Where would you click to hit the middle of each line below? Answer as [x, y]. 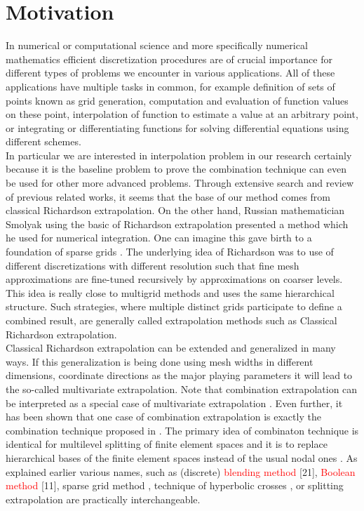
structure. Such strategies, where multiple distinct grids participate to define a [174, 306]
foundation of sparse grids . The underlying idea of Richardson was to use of [170, 252]
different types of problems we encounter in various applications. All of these [170, 73]
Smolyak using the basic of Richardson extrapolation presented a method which [177, 224]
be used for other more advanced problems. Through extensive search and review [180, 183]
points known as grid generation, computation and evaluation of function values [177, 100]
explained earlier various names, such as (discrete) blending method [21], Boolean [181, 471]
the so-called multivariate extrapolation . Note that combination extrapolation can [182, 389]
